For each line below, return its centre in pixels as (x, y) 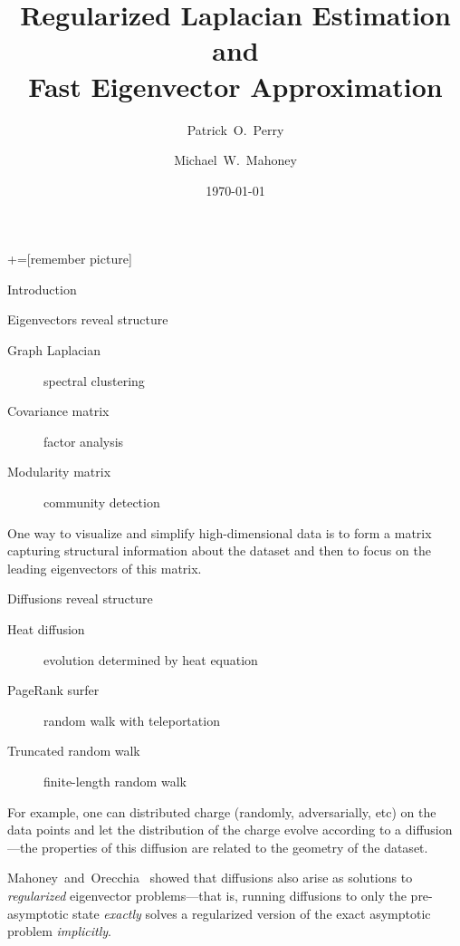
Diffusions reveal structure (80, 598)
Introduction (42, 289)
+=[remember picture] (70, 259)
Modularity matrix (59, 472)
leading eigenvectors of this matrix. (105, 568)
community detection (102, 502)
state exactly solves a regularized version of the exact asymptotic (252, 913)
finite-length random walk (115, 781)
